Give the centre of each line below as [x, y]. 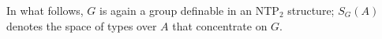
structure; [311, 10]
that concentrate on [220, 25]
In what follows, [45, 10]
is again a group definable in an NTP [189, 10]
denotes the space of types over [82, 25]
